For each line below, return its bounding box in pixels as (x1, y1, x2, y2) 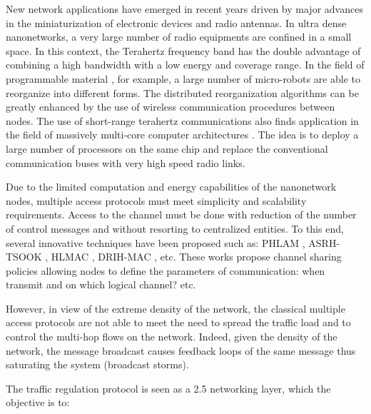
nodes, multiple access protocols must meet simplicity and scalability (6, 193, 307, 208)
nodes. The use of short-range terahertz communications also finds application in (6, 113, 359, 128)
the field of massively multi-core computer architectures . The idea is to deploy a (6, 127, 359, 142)
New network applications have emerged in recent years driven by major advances (6, 1, 363, 16)
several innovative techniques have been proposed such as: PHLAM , (6, 235, 305, 250)
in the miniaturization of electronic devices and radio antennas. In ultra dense (6, 15, 347, 30)
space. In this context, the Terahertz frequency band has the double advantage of (6, 43, 361, 58)
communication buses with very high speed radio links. (6, 155, 245, 170)
